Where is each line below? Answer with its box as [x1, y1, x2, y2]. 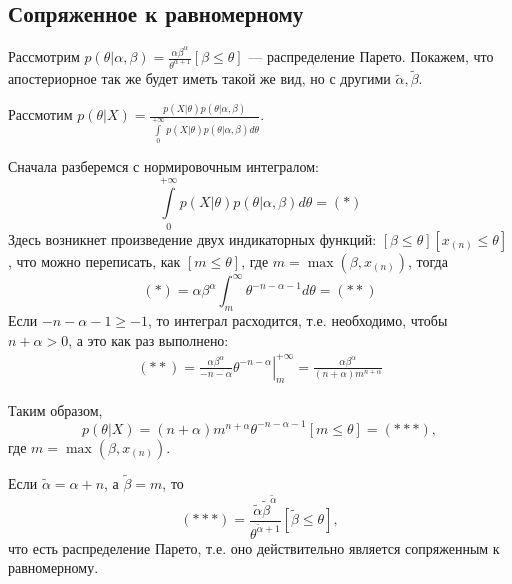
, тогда [408, 250, 448, 271]
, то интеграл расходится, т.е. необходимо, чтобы [148, 309, 448, 330]
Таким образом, [8, 399, 103, 420]
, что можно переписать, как [8, 250, 181, 271]
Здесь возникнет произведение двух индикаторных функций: [8, 228, 377, 249]
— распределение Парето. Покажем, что [248, 46, 494, 67]
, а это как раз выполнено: [68, 329, 229, 350]
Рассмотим [8, 104, 73, 125]
